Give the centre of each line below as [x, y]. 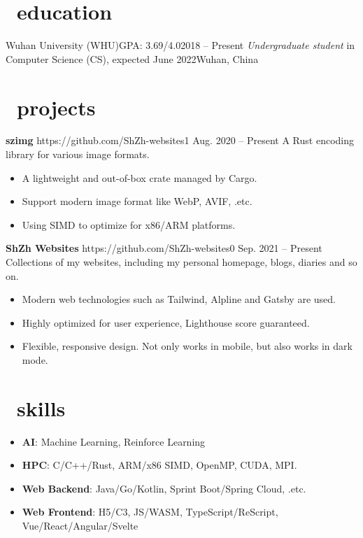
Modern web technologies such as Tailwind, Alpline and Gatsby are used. [179, 299]
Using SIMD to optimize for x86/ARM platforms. [129, 224]
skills [41, 408]
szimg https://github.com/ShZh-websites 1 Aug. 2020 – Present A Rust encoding [180, 140]
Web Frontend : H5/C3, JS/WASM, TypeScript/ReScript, [150, 512]
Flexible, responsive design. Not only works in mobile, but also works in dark [187, 346]
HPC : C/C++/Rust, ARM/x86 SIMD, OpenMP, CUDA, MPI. [159, 465]
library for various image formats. [78, 154]
